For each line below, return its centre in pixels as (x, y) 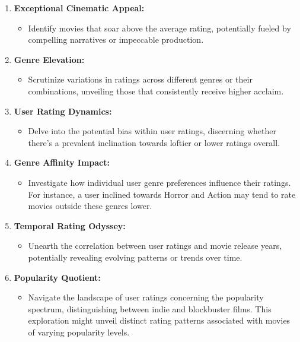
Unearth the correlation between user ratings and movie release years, (155, 246)
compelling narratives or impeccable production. (116, 39)
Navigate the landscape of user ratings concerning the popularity (146, 297)
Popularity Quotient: (57, 277)
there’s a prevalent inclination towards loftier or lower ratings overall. (154, 142)
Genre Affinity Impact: (62, 162)
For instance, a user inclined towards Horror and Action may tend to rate (162, 194)
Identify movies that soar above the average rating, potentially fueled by (159, 28)
